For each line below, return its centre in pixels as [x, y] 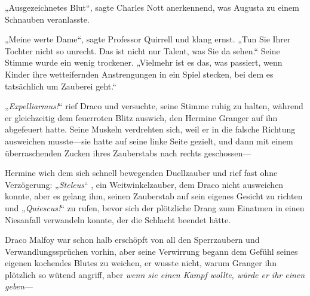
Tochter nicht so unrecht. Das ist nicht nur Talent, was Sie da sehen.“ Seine [142, 50]
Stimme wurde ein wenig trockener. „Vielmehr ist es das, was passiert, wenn [144, 62]
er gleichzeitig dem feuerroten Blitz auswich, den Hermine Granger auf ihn [141, 117]
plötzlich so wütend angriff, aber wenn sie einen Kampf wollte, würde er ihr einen [155, 274]
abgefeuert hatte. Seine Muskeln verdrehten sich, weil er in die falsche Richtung [150, 129]
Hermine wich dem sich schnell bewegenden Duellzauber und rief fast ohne [141, 173]
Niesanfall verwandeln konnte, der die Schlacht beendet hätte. [118, 219]
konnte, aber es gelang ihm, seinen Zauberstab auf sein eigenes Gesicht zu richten [154, 196]
